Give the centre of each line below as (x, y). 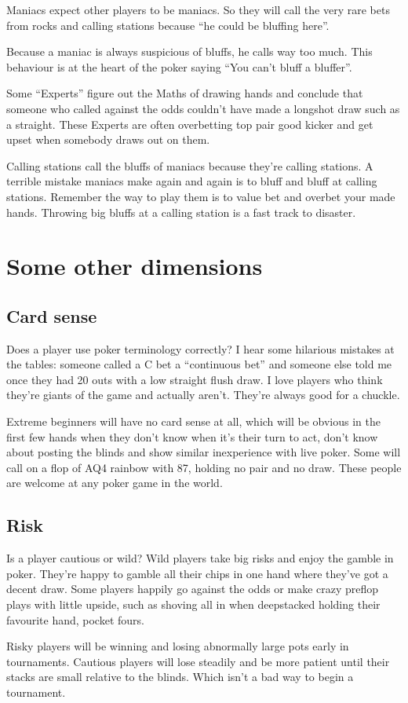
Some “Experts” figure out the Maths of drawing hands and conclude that (185, 93)
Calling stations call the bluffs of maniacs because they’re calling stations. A (190, 165)
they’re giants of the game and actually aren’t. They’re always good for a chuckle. (203, 395)
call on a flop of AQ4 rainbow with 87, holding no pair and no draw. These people (204, 467)
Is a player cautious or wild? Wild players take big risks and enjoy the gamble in (200, 558)
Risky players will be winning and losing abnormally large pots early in (178, 646)
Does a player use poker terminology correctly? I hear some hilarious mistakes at (200, 348)
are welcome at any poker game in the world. (115, 483)
